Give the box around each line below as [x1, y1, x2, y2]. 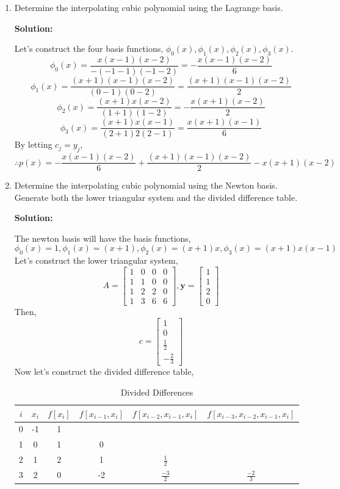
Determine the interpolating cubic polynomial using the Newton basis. [14, 179, 278, 192]
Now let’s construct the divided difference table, [14, 365, 194, 378]
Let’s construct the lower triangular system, [14, 254, 178, 267]
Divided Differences [120, 385, 194, 398]
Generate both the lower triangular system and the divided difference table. [14, 190, 298, 203]
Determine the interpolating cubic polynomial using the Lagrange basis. [14, 1, 283, 13]
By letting [14, 138, 52, 151]
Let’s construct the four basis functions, [14, 42, 164, 55]
